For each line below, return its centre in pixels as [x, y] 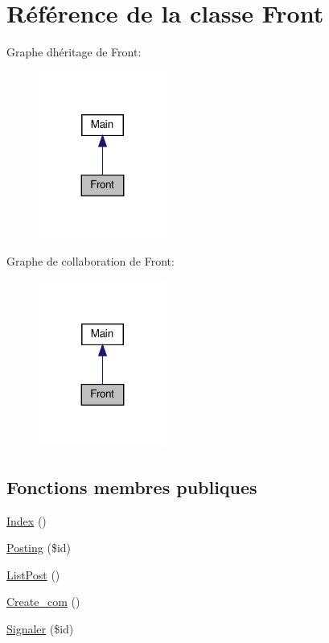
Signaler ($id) [40, 628]
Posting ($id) [39, 548]
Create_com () [43, 602]
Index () [27, 520]
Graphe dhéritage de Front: [74, 52]
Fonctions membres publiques [132, 486]
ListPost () [33, 574]
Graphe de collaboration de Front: [90, 261]
